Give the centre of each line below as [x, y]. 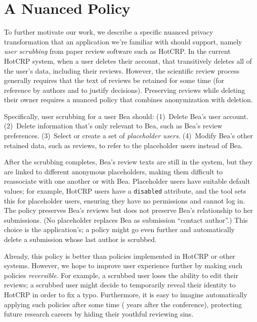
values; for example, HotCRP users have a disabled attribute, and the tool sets [125, 191]
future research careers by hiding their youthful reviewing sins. [99, 314]
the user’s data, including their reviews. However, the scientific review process [122, 70]
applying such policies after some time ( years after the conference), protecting [123, 304]
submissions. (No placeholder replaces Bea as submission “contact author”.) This [126, 220]
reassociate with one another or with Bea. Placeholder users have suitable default [127, 181]
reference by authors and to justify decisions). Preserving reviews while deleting [125, 90]
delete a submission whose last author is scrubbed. [80, 239]
